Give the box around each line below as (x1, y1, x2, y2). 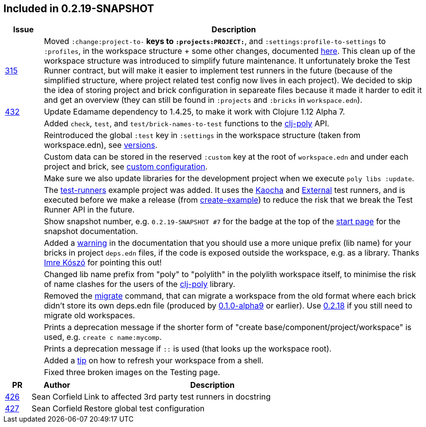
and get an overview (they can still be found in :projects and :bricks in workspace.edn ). (44, 95, 363, 105)
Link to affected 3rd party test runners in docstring (84, 392, 271, 402)
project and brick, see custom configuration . (44, 162, 208, 172)
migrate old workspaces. (44, 310, 135, 321)
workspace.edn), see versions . (44, 140, 158, 150)
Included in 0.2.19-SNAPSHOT (3, 2, 154, 15)
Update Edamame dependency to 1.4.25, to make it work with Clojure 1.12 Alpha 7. (44, 107, 345, 117)
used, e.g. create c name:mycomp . (44, 332, 162, 342)
